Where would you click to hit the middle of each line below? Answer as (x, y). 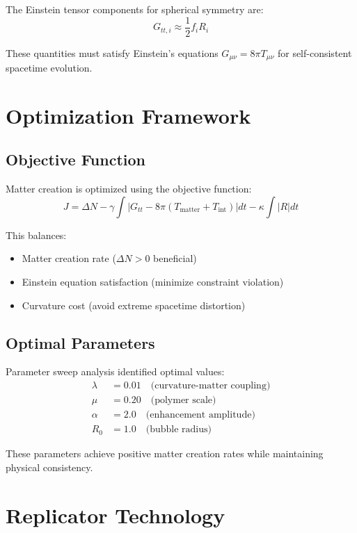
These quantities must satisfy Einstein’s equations (112, 52)
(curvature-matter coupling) (211, 386)
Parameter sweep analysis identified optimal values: (115, 371)
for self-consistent (315, 52)
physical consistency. (49, 467)
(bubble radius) (178, 430)
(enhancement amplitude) (200, 415)
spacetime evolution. (49, 68)
